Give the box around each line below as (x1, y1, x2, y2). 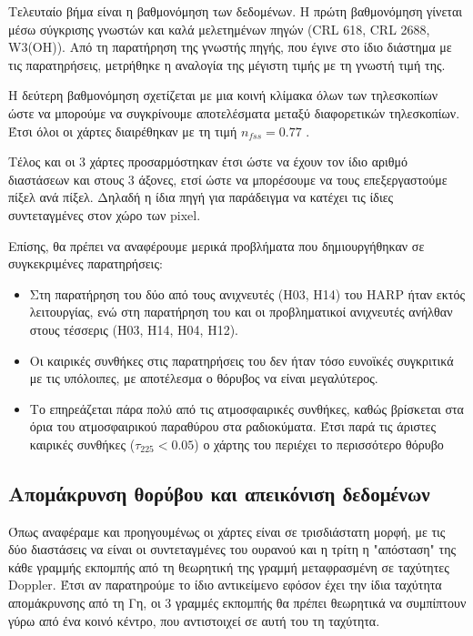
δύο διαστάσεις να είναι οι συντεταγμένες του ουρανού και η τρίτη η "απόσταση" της (8, 540, 457, 559)
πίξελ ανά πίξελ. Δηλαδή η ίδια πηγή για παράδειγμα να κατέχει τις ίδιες (8, 187, 394, 207)
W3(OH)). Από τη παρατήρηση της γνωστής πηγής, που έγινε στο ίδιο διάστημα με (8, 37, 452, 56)
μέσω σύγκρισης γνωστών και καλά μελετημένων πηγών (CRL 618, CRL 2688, (8, 19, 430, 38)
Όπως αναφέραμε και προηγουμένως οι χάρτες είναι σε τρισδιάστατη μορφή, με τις (8, 521, 446, 540)
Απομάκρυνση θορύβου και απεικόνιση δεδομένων (8, 479, 430, 507)
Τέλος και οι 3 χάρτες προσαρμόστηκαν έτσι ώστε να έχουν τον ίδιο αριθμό (8, 152, 408, 171)
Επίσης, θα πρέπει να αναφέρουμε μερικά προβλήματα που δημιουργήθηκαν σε (8, 236, 425, 255)
